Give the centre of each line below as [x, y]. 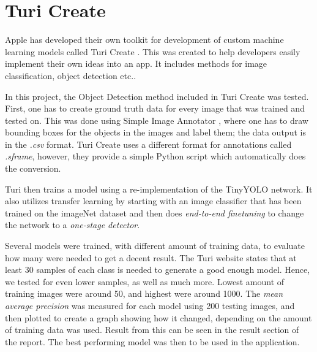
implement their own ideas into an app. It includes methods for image [136, 63]
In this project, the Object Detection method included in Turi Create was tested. [157, 96]
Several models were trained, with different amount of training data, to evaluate [155, 246]
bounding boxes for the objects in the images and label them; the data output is [155, 132]
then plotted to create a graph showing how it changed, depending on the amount [158, 317]
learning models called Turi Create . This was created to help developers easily [153, 51]
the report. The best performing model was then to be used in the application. [152, 341]
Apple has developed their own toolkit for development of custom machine [144, 40]
